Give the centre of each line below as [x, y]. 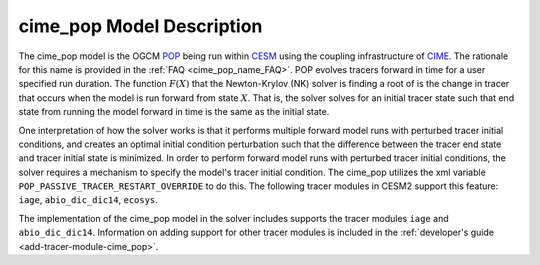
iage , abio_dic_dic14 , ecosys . [88, 200]
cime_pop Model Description [140, 26]
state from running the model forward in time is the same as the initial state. [174, 112]
